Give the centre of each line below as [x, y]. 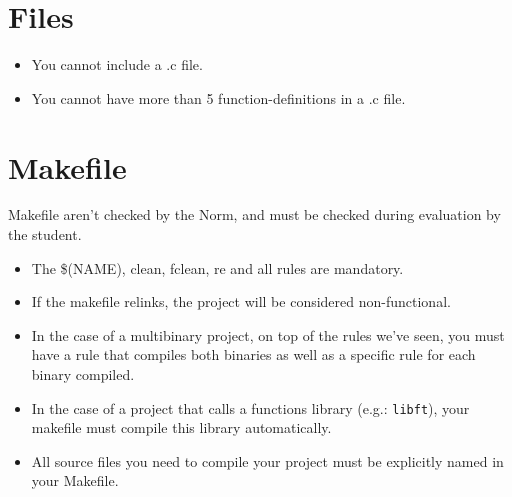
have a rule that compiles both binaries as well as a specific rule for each [253, 354]
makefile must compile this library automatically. [181, 427]
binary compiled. [83, 374]
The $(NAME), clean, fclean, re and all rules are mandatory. [217, 267]
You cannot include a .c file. [117, 64]
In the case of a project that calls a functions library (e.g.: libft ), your [250, 407]
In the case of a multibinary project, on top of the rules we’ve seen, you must [268, 334]
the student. [45, 234]
